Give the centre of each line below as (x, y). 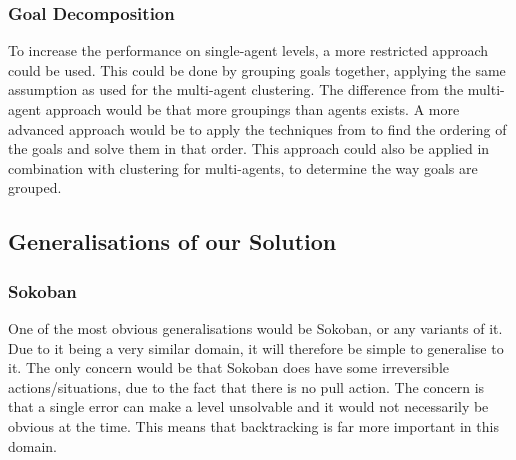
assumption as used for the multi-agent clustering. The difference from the (236, 89)
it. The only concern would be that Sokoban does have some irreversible (228, 367)
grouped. (35, 187)
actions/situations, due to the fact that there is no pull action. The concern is (246, 386)
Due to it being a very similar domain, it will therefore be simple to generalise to (256, 347)
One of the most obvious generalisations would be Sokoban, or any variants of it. (255, 327)
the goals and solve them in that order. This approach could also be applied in (249, 148)
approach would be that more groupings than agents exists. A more (252, 109)
